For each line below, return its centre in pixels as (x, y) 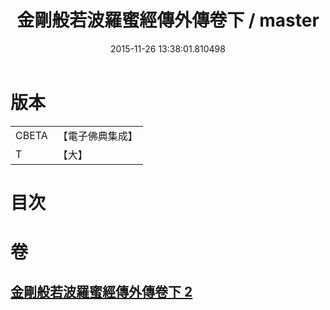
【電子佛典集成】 (97, 136)
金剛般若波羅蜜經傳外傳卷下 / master (168, 20)
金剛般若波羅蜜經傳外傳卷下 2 (101, 292)
